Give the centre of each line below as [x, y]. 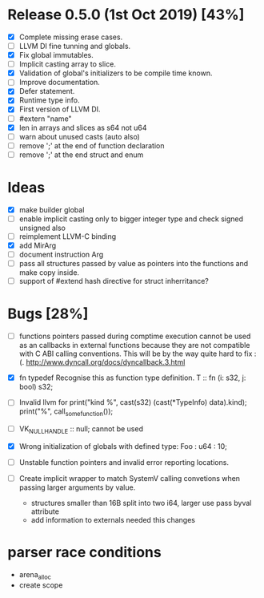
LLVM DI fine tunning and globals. [75, 46]
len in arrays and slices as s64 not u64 [83, 127]
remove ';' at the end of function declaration [92, 145]
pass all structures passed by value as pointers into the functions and [134, 264]
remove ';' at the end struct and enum [81, 155]
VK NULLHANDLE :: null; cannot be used [81, 430]
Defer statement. [47, 91]
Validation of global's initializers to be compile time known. [116, 73]
